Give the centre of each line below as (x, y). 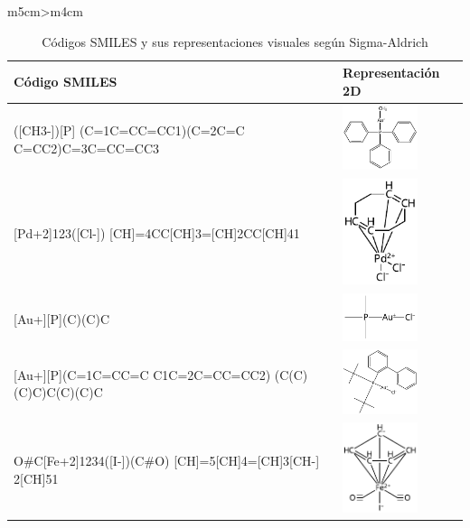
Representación (391, 73)
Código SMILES (66, 81)
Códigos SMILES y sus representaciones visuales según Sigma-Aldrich (235, 41)
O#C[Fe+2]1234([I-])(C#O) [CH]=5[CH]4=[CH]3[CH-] (167, 460)
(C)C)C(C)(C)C (58, 392)
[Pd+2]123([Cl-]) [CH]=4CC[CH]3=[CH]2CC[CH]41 (157, 233)
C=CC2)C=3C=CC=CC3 (86, 148)
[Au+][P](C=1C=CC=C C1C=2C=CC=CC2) (142, 374)
